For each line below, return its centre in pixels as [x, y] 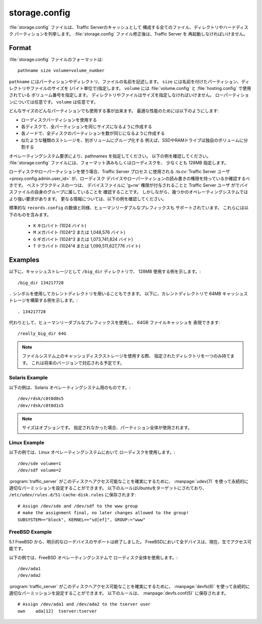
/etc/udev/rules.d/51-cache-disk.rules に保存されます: [72, 495]
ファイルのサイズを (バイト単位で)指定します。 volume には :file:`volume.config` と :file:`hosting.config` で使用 [140, 88]
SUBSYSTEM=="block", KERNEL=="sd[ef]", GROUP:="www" [82, 520]
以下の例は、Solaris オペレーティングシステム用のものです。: [70, 387]
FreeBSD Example [30, 532]
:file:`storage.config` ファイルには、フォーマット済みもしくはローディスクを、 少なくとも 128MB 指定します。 [119, 162]
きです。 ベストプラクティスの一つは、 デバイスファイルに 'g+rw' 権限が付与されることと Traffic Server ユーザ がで [124, 185]
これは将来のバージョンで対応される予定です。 [78, 363]
